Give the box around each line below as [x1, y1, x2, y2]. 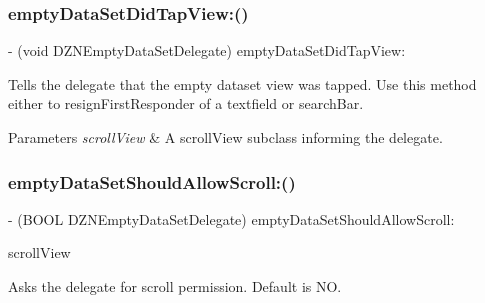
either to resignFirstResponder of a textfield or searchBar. [8, 93, 364, 114]
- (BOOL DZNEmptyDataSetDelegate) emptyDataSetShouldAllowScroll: [8, 208, 455, 229]
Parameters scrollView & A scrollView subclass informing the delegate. [8, 127, 443, 147]
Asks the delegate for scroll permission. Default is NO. [8, 276, 342, 296]
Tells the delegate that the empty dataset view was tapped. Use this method [8, 73, 477, 94]
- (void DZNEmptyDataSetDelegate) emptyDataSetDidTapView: [8, 40, 406, 61]
